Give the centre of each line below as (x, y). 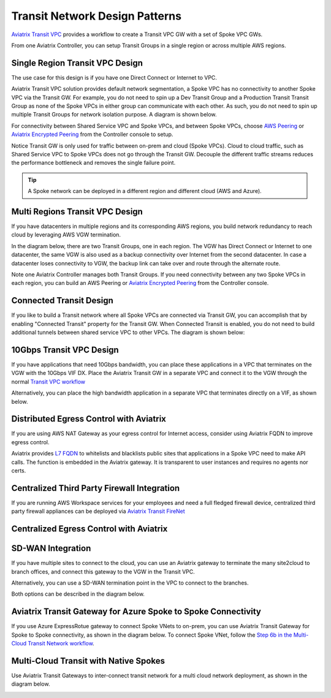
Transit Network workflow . (61, 643)
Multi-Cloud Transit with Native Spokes (88, 661)
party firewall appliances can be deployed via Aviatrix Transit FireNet (98, 511)
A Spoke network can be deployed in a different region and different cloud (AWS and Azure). (145, 191)
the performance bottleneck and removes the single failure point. (93, 163)
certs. (19, 471)
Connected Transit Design (62, 301)
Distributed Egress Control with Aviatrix (89, 419)
